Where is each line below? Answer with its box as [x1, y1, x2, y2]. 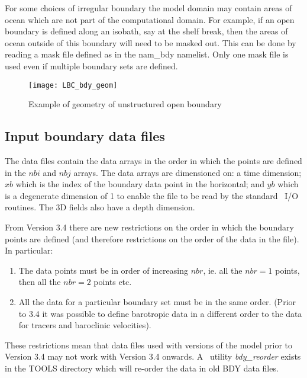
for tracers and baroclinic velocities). [18, 319, 151, 331]
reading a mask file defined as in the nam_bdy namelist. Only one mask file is [5, 48, 289, 60]
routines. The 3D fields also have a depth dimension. [5, 201, 195, 213]
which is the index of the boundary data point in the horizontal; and [15, 178, 264, 190]
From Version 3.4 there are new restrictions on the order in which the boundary [5, 220, 294, 233]
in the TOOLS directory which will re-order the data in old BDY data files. [5, 361, 279, 374]
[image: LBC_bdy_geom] [28, 81, 118, 89]
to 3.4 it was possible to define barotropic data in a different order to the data [18, 307, 302, 319]
